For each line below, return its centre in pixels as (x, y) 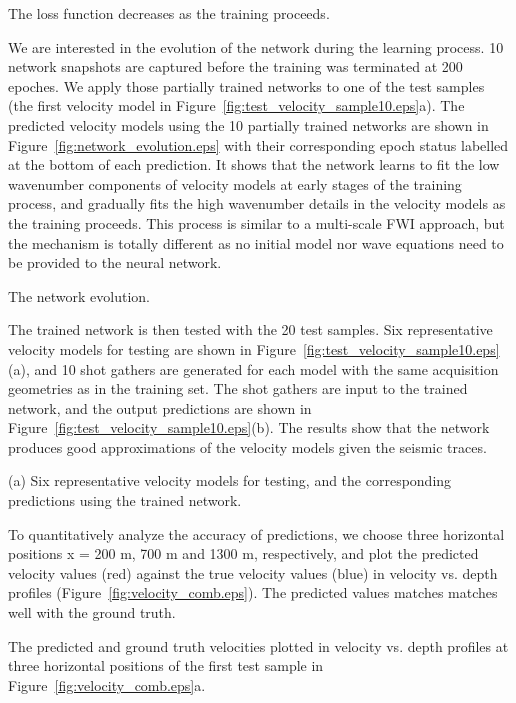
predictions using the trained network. (125, 500)
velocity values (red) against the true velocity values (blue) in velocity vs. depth (253, 572)
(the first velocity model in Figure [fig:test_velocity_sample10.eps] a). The (236, 105)
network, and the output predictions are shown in (160, 407)
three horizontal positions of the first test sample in (166, 665)
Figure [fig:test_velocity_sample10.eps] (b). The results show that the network (249, 427)
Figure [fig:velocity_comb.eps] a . (107, 684)
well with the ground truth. (92, 612)
